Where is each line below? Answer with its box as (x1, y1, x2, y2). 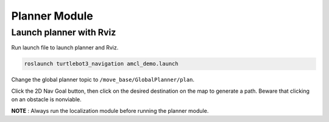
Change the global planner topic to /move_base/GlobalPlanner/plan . (11, 76, 195, 84)
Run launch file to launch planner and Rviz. (11, 44, 119, 51)
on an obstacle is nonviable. (11, 96, 82, 103)
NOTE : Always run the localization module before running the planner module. (11, 107, 209, 114)
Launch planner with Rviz (11, 27, 116, 38)
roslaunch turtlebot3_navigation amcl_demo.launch (24, 60, 179, 67)
